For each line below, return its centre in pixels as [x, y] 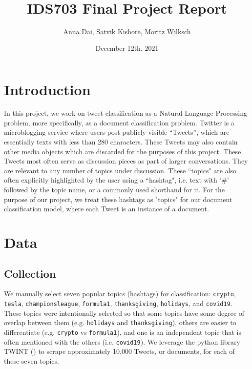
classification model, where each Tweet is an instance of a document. [106, 209]
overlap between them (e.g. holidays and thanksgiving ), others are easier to [120, 322]
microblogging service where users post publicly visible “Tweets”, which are [117, 132]
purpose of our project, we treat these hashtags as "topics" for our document [118, 199]
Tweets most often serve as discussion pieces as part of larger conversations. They [126, 161]
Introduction [47, 90]
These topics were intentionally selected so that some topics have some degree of [124, 313]
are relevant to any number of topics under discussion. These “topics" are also [120, 170]
